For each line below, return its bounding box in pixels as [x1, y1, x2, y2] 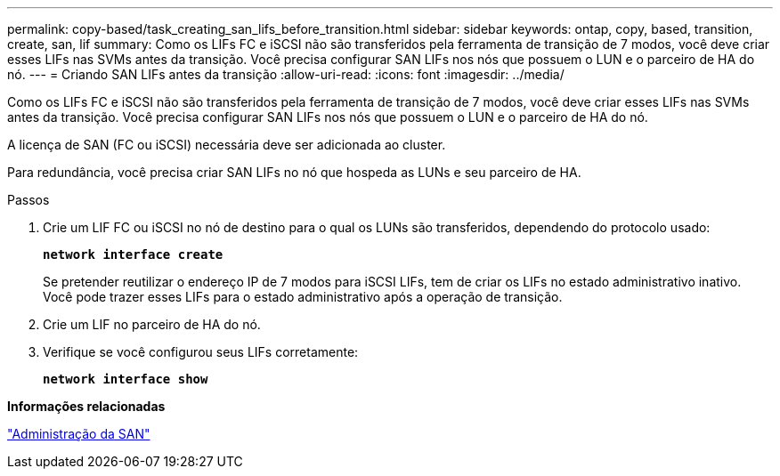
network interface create [43, 247, 223, 262]
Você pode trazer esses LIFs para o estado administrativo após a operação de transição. [43, 289, 563, 304]
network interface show [43, 372, 208, 386]
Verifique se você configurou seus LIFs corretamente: [43, 344, 359, 359]
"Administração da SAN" [7, 426, 150, 441]
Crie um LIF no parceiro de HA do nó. [43, 317, 261, 332]
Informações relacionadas [7, 399, 166, 414]
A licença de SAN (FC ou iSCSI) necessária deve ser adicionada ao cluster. [7, 137, 446, 152]
